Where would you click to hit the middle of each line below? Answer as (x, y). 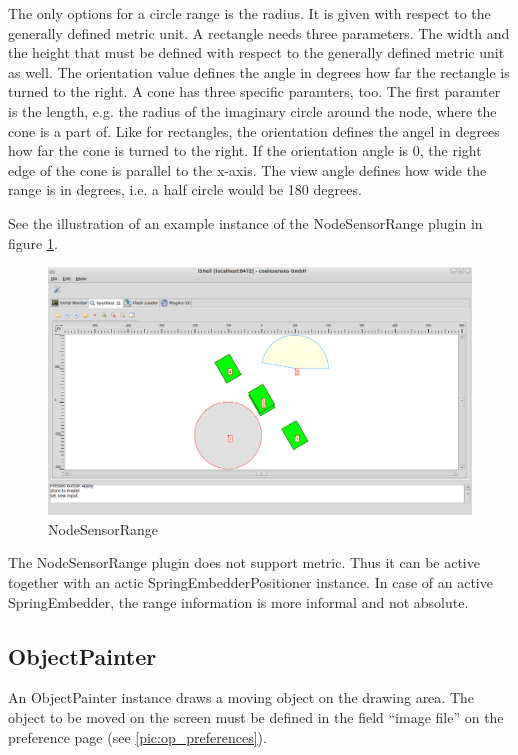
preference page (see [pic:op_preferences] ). (137, 736)
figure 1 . (33, 242)
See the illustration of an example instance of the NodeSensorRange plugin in (245, 222)
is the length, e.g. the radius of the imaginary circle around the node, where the (252, 110)
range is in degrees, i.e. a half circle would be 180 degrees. (185, 189)
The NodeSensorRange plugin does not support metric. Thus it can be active (244, 562)
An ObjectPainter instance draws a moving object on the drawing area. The (241, 697)
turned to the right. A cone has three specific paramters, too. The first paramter (254, 91)
